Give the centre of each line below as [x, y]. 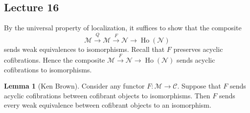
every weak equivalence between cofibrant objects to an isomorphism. [108, 105]
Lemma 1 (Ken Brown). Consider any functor [74, 86]
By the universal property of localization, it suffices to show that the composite [123, 28]
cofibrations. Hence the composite [55, 59]
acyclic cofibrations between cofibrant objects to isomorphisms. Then [107, 95]
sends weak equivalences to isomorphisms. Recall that [84, 49]
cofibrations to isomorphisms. [48, 69]
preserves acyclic [198, 49]
